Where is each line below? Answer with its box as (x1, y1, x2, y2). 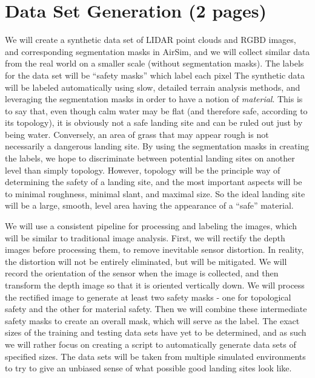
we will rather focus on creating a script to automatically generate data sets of (5, 337, 296, 350)
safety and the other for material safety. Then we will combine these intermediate (5, 302, 307, 315)
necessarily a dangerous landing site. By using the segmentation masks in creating (5, 140, 310, 152)
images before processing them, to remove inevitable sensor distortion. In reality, (5, 243, 304, 256)
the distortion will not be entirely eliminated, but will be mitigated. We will (5, 255, 287, 267)
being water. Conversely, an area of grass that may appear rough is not (5, 128, 269, 140)
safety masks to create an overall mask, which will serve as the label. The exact (5, 314, 300, 327)
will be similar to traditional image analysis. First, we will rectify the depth (5, 231, 285, 244)
